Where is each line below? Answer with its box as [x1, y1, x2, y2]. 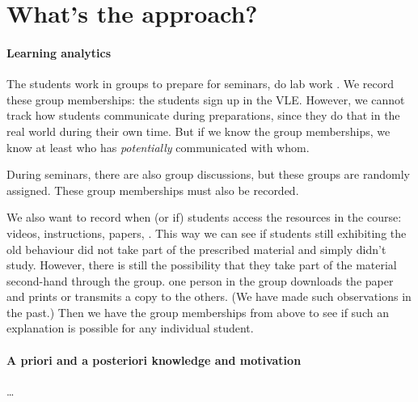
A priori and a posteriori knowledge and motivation [6, 351, 302, 368]
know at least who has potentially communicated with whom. [6, 138, 310, 155]
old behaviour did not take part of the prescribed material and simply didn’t [6, 240, 386, 257]
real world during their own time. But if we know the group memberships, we [6, 122, 391, 139]
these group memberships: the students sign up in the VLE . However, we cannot [6, 91, 405, 108]
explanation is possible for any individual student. [6, 319, 254, 336]
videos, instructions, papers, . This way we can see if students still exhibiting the [6, 224, 407, 241]
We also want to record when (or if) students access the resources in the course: [6, 209, 402, 226]
